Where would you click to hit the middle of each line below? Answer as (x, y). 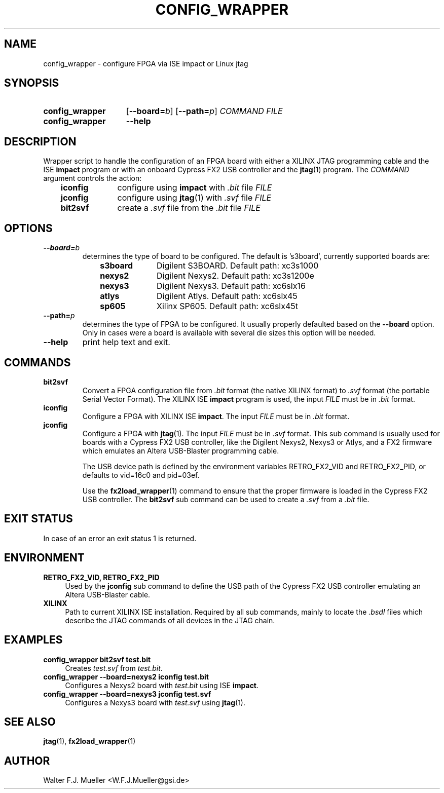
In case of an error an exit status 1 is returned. (120, 538)
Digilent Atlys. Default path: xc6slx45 (227, 296)
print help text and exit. (126, 342)
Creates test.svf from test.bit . (114, 668)
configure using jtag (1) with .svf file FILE (194, 198)
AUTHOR (27, 761)
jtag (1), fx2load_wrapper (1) (89, 741)
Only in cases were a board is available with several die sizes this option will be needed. (229, 333)
